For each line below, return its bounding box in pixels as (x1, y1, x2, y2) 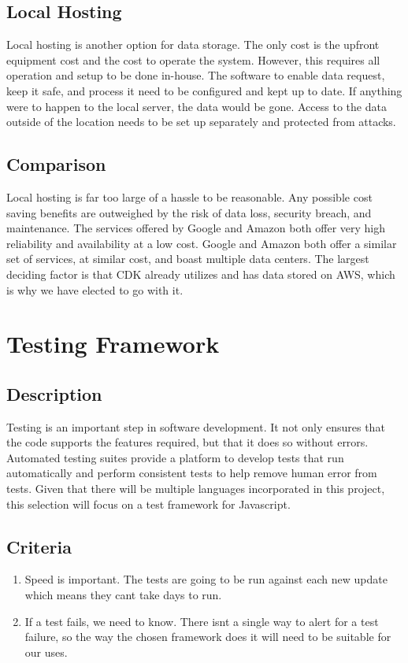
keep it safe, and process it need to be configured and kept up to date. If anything (6, 82, 402, 98)
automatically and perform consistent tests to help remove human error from (6, 465, 377, 481)
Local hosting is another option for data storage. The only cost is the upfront (6, 36, 380, 53)
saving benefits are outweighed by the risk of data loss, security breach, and (6, 204, 372, 220)
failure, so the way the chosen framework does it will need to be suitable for (24, 628, 391, 645)
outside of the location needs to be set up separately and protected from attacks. (6, 113, 396, 130)
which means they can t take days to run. (24, 587, 222, 603)
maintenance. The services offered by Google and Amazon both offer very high (6, 220, 386, 236)
